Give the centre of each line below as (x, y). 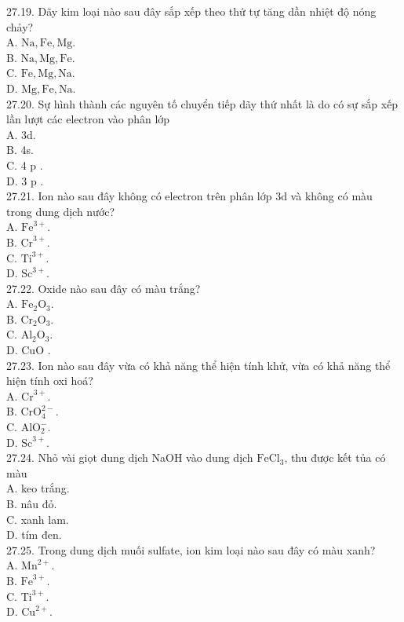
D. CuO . (29, 350)
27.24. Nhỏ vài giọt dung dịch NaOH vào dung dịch (130, 457)
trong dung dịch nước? (61, 211)
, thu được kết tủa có (335, 457)
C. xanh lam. (38, 519)
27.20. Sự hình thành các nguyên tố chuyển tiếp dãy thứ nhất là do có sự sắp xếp (202, 103)
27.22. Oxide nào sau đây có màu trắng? (104, 288)
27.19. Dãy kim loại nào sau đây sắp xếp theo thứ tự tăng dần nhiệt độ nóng (191, 11)
